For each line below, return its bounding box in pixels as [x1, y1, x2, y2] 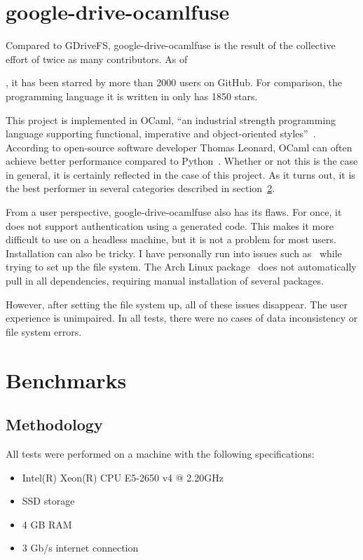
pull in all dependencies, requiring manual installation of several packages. [6, 273, 324, 288]
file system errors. [6, 324, 82, 339]
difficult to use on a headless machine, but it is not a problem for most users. [6, 232, 336, 247]
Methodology [6, 414, 103, 435]
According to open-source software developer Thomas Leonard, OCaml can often [6, 139, 352, 154]
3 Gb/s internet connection [22, 540, 139, 555]
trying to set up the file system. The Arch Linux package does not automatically [6, 259, 357, 274]
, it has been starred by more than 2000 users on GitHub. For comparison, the [6, 75, 343, 90]
